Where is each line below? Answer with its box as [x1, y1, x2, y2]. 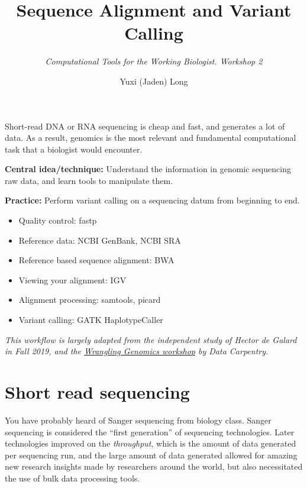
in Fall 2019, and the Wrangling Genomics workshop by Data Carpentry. [5, 345, 269, 357]
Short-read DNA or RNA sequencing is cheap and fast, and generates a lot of [5, 119, 285, 132]
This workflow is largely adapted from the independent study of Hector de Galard [5, 333, 297, 345]
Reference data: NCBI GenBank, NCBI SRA [18, 234, 181, 246]
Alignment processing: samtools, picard [18, 293, 161, 306]
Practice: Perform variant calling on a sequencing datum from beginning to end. [5, 194, 300, 206]
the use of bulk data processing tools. [5, 471, 140, 484]
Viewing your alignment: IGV [18, 273, 127, 286]
